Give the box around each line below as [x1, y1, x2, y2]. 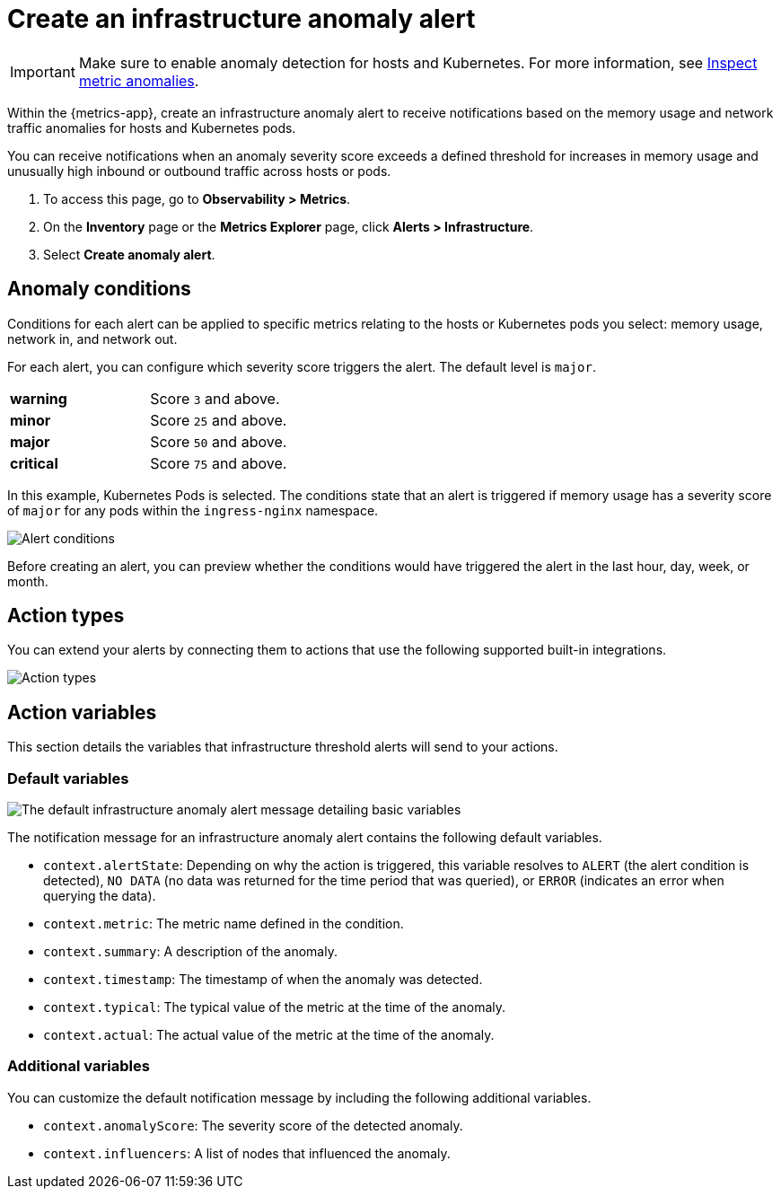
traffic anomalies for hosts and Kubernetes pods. [7, 119, 296, 136]
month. [7, 573, 48, 589]
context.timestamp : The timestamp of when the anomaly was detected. [43, 972, 483, 988]
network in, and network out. [7, 330, 178, 347]
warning [10, 389, 67, 408]
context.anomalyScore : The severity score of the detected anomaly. [43, 1117, 463, 1133]
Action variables [7, 700, 157, 724]
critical [10, 453, 58, 472]
